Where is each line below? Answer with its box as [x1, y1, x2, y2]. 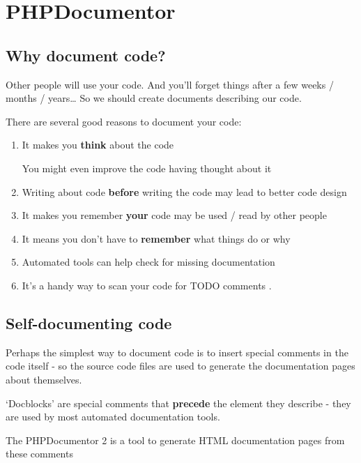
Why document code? [6, 44, 166, 66]
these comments [6, 446, 73, 461]
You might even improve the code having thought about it [22, 160, 272, 175]
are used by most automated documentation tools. [6, 409, 220, 424]
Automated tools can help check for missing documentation [22, 255, 275, 269]
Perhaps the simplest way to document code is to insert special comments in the [6, 344, 348, 359]
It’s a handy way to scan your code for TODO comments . [22, 278, 272, 292]
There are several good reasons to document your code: [6, 114, 242, 128]
